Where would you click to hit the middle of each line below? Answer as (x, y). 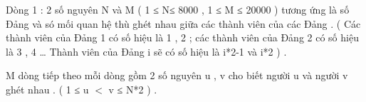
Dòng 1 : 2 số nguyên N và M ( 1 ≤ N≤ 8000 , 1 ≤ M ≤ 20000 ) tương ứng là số (178, 9)
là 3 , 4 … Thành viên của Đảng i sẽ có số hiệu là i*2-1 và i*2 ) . (146, 51)
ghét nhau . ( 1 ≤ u (47, 89)
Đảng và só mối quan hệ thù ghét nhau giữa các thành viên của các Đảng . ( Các (183, 23)
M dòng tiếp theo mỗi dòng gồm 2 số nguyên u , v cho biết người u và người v (177, 75)
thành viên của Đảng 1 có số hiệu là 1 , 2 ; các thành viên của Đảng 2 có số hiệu (182, 37)
